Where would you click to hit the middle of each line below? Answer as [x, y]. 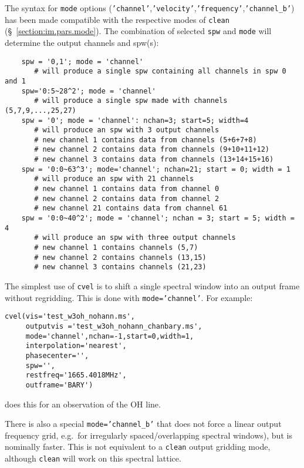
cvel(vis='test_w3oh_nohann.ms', [70, 317]
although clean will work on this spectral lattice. [93, 458]
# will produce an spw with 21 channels [114, 179]
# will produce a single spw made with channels [131, 101]
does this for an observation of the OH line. [83, 404]
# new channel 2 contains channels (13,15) [120, 257]
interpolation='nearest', [76, 346]
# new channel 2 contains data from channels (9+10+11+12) [152, 150]
